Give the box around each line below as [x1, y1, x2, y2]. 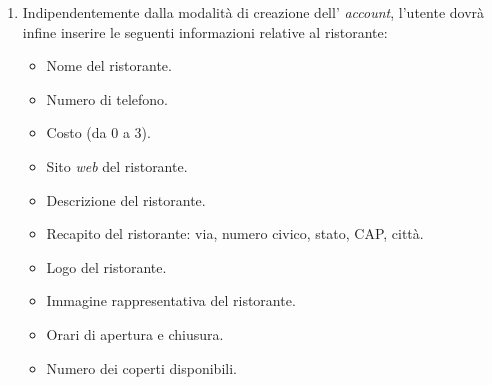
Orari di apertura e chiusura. [46, 323, 224, 344]
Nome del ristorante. [46, 55, 172, 76]
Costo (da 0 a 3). [46, 122, 151, 143]
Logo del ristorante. [46, 256, 167, 277]
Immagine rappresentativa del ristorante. [46, 290, 296, 311]
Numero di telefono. [46, 88, 168, 109]
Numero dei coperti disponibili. [46, 357, 237, 378]
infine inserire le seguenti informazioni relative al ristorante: [22, 21, 388, 42]
